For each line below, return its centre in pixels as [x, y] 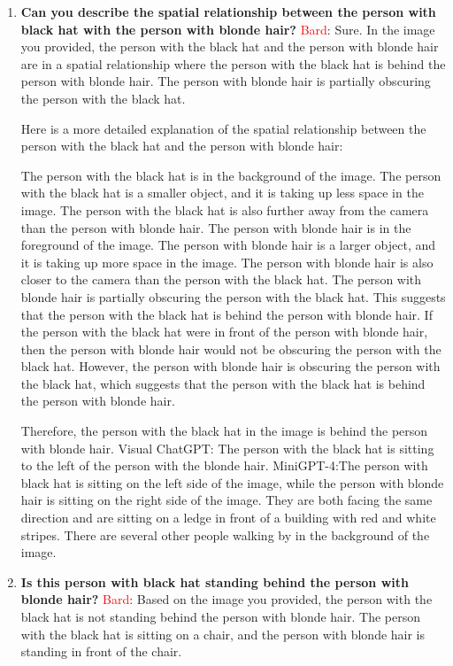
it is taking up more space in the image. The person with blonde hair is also [227, 262]
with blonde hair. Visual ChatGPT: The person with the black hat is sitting [227, 448]
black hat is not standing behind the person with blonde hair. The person [221, 616]
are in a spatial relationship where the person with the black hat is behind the [233, 63]
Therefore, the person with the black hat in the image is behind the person [224, 431]
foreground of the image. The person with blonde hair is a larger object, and [228, 245]
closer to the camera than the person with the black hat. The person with [221, 279]
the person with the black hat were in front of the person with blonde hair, [224, 332]
